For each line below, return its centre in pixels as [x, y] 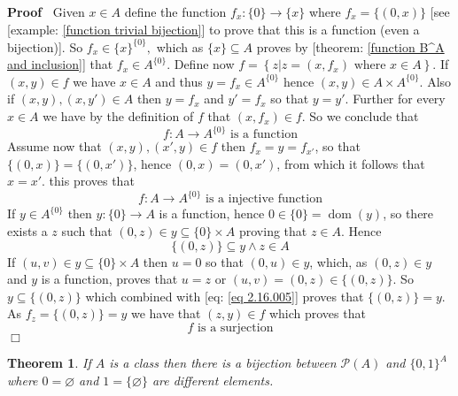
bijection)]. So [45, 46]
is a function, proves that [109, 279]
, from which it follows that [351, 163]
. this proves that [88, 181]
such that [87, 231]
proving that [273, 231]
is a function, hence [212, 213]
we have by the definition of [118, 116]
